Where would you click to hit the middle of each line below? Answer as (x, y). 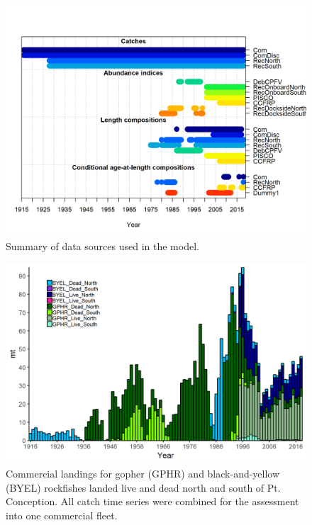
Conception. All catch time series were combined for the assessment (152, 501)
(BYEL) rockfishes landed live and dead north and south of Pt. (143, 487)
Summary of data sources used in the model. (102, 246)
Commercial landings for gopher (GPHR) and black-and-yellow (143, 474)
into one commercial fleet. (62, 515)
